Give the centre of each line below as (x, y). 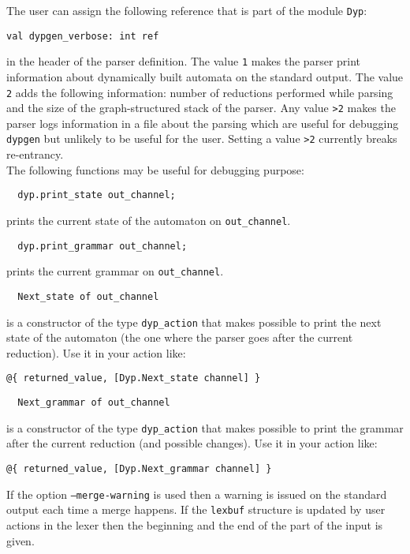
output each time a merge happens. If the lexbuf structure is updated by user (196, 509)
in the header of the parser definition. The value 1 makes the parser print (184, 61)
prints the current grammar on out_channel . (115, 271)
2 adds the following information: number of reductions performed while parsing (200, 92)
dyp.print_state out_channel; (97, 195)
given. (20, 540)
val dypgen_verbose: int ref (83, 36)
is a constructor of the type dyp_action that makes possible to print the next (194, 322)
